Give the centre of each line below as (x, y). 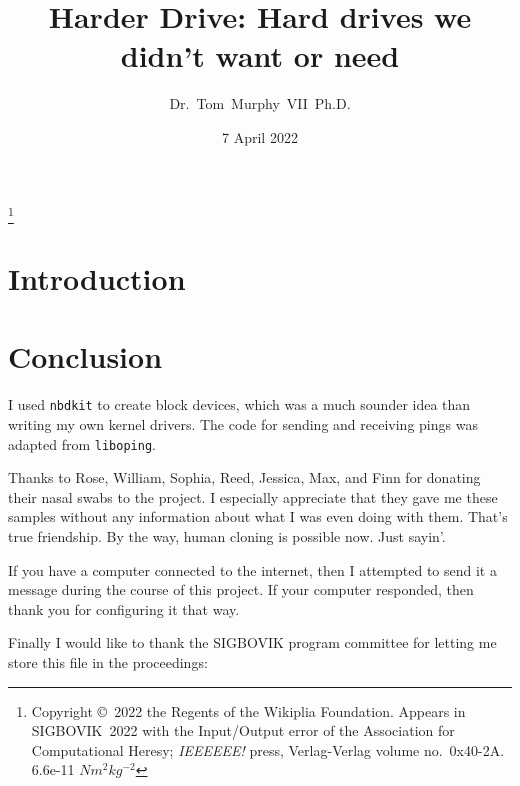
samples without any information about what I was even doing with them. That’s (258, 516)
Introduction (97, 278)
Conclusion (85, 356)
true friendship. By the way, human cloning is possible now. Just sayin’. (227, 536)
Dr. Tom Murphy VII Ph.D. (260, 103)
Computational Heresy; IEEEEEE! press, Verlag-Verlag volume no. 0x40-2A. (268, 749)
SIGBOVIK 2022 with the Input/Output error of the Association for (243, 730)
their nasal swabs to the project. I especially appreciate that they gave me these (253, 496)
